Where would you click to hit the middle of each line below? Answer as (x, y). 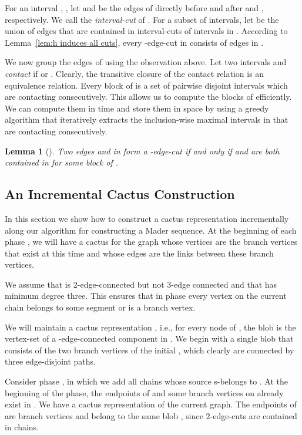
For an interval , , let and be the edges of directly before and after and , (134, 8)
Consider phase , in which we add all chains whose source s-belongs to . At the (147, 381)
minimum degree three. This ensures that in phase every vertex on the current (146, 296)
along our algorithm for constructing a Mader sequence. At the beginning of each (151, 230)
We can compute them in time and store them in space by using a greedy (137, 108)
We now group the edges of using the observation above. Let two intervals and (146, 62)
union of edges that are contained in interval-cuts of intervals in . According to (146, 31)
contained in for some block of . (62, 162)
